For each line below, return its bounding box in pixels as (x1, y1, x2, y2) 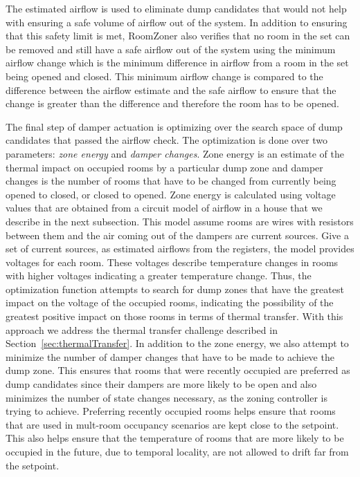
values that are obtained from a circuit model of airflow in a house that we (6, 200, 323, 215)
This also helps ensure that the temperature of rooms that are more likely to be (6, 431, 344, 445)
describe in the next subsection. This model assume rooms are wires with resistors (6, 214, 354, 228)
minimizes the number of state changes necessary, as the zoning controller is (6, 390, 327, 404)
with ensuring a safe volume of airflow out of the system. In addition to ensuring (6, 15, 348, 29)
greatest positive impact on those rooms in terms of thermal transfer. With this (6, 309, 343, 324)
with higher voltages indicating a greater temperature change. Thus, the (6, 268, 312, 283)
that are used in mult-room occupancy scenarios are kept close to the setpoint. (6, 417, 339, 431)
